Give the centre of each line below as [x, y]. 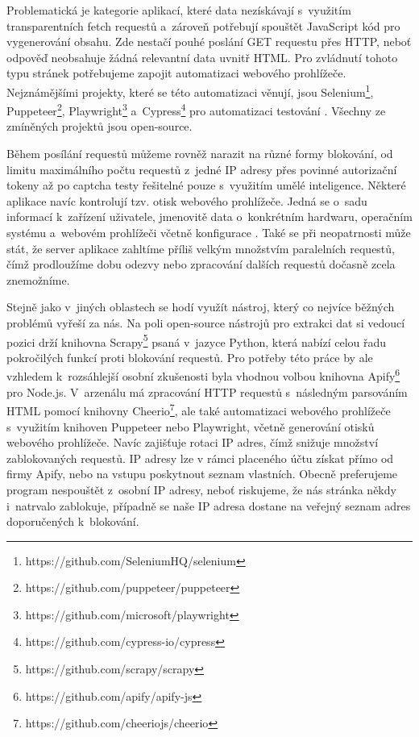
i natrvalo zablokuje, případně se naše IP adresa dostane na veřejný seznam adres [209, 505]
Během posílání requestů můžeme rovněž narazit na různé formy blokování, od [200, 154]
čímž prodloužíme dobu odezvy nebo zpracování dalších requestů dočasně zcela [201, 264]
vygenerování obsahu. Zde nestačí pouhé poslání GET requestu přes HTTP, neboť [209, 42]
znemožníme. [38, 279]
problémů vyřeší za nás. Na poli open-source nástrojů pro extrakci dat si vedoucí [206, 323]
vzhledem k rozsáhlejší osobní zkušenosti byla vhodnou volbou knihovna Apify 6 [203, 375]
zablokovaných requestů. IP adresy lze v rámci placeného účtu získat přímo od [200, 458]
